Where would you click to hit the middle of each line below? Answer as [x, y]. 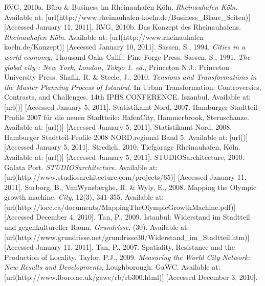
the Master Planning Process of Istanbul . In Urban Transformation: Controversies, [133, 87]
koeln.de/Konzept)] [34, 47]
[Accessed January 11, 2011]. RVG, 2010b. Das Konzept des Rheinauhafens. [123, 27]
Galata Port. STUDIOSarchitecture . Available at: [81, 167]
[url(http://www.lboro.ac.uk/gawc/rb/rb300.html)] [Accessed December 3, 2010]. [131, 277]
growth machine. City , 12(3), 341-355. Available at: [84, 197]
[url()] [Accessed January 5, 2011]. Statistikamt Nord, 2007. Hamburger [116, 106]
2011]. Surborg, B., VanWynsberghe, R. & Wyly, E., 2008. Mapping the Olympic [130, 187]
